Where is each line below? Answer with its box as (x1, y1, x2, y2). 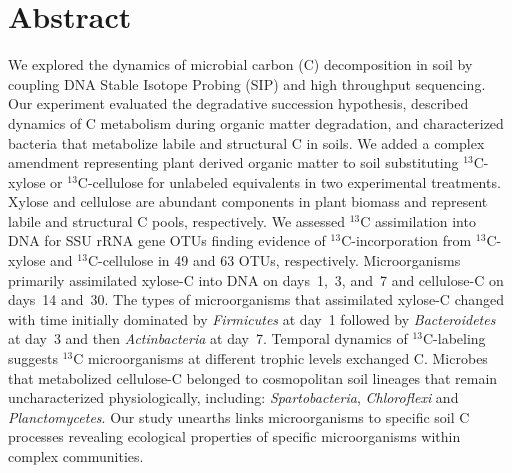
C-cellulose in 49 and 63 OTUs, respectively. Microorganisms (87, 250, 461, 271)
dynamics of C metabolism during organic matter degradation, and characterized (8, 112, 504, 133)
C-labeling (423, 328, 486, 349)
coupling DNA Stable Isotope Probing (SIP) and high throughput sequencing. (8, 73, 486, 94)
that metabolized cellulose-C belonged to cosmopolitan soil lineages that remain (8, 367, 498, 388)
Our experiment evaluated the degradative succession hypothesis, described (8, 93, 469, 114)
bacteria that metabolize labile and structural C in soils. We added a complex (8, 132, 485, 153)
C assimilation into (360, 210, 476, 231)
